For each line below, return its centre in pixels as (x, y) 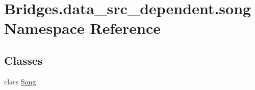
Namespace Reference (82, 28)
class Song (20, 81)
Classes (23, 60)
